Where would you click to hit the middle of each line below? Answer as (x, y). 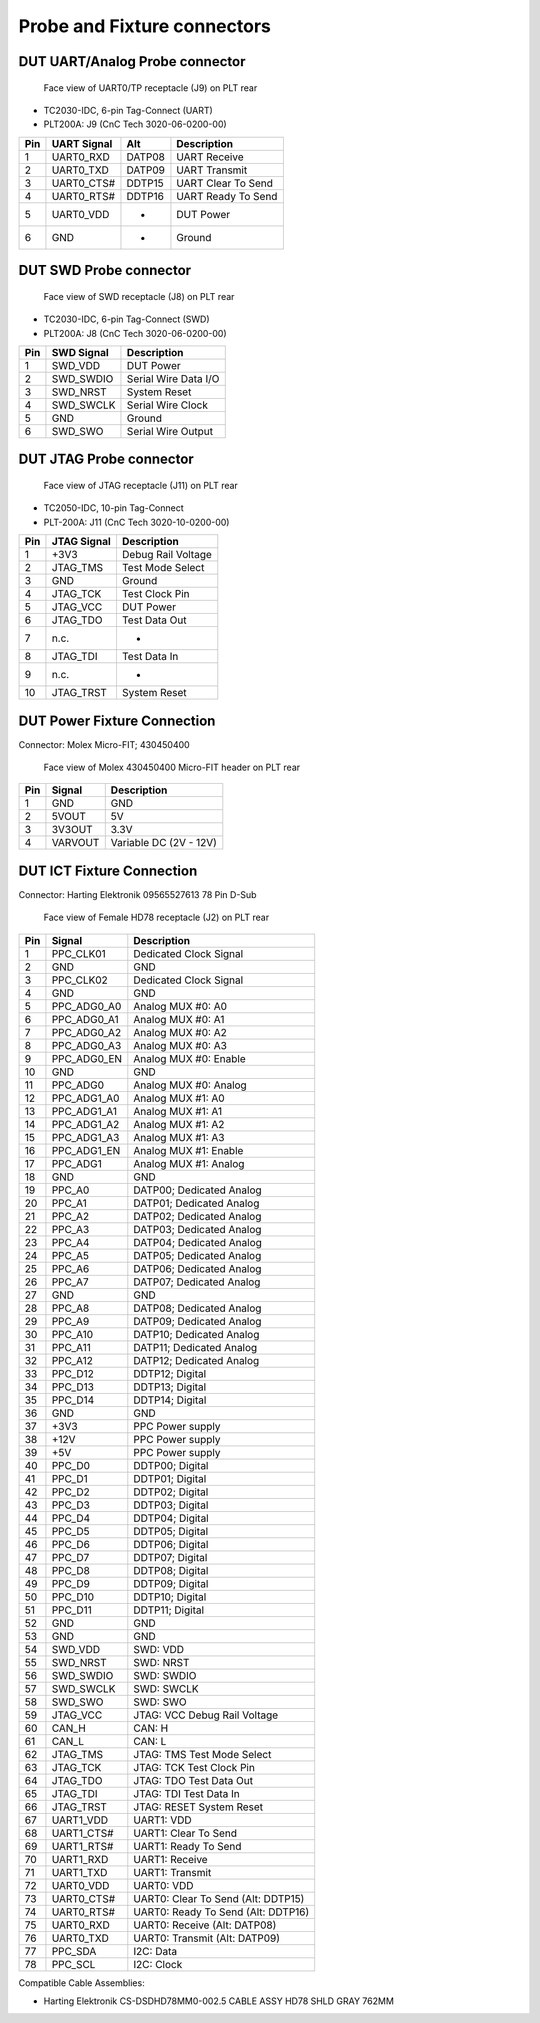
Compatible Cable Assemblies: (81, 1982)
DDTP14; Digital (170, 1400)
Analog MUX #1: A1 (178, 1111)
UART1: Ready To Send (187, 1846)
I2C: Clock (158, 1964)
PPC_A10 (72, 1334)
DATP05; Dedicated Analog (197, 1255)
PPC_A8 (70, 1308)
